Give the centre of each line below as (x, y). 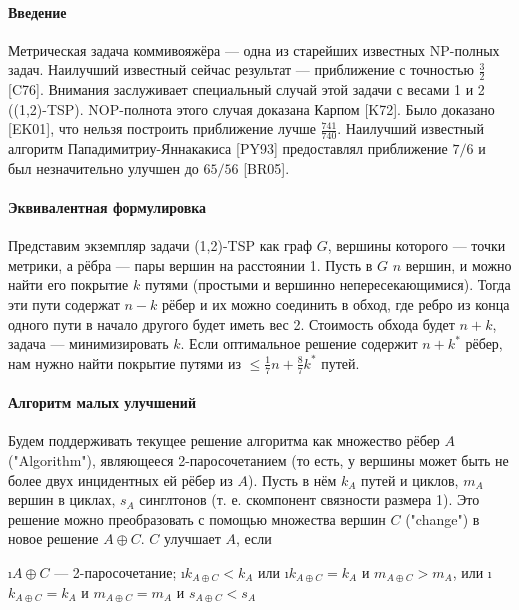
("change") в (442, 518)
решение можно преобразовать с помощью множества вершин (197, 518)
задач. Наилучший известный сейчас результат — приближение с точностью (241, 69)
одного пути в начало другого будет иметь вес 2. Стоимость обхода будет (231, 323)
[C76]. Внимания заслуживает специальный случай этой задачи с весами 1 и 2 (246, 89)
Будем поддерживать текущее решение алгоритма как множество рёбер (224, 440)
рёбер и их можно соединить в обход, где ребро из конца (335, 304)
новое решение (53, 538)
